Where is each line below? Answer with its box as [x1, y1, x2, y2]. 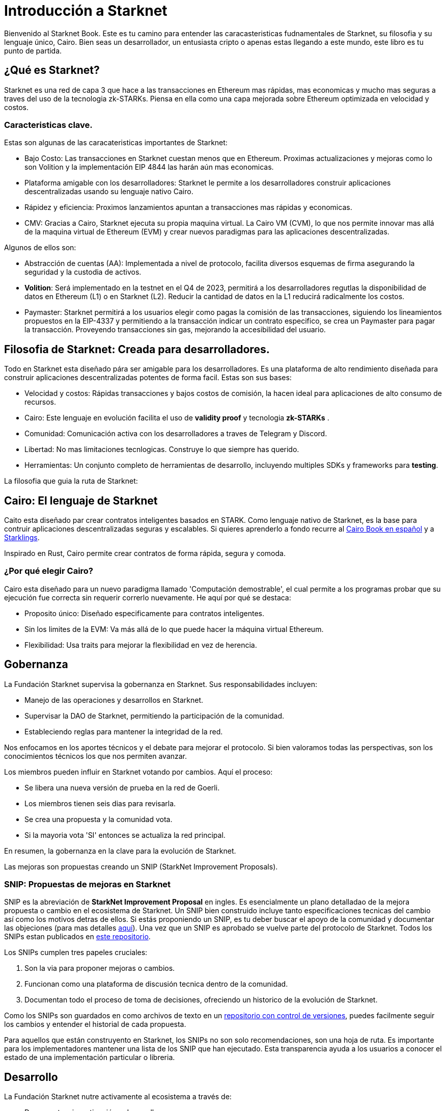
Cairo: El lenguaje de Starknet [4, 494, 158, 507]
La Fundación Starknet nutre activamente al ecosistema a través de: [4, 1092, 232, 1101]
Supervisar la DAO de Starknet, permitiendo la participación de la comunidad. [24, 711, 285, 720]
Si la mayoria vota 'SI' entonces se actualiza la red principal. [24, 830, 226, 839]
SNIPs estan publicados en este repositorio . [4, 932, 151, 941]
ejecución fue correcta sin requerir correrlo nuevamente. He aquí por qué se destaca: [4, 593, 291, 602]
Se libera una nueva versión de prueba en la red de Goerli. [24, 783, 220, 792]
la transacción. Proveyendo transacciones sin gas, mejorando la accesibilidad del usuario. [24, 325, 326, 334]
